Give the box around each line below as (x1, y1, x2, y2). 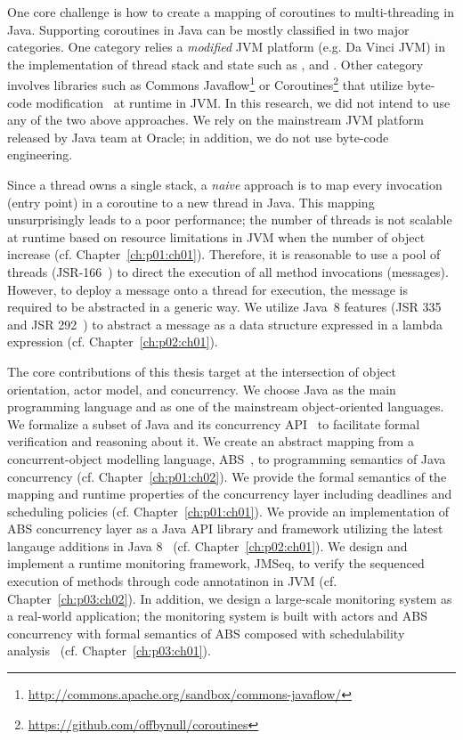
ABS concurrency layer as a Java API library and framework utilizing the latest (7, 519, 443, 538)
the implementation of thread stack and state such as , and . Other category (7, 54, 424, 73)
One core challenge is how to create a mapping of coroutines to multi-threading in (7, 3, 454, 20)
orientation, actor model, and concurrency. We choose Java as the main (7, 379, 396, 398)
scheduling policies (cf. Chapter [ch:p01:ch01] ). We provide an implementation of (7, 501, 450, 520)
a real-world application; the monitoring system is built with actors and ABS (7, 606, 428, 625)
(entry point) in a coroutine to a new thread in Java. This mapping (7, 192, 375, 211)
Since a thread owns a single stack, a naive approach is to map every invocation (7, 175, 443, 193)
